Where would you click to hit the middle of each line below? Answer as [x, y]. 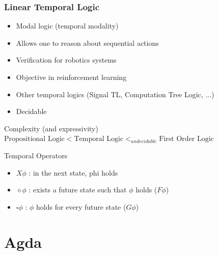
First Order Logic [186, 139]
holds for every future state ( [81, 206]
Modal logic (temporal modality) [67, 26]
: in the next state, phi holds [73, 172]
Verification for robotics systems [66, 60]
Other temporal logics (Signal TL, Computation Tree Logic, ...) [115, 94]
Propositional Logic [34, 139]
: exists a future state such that [78, 190]
